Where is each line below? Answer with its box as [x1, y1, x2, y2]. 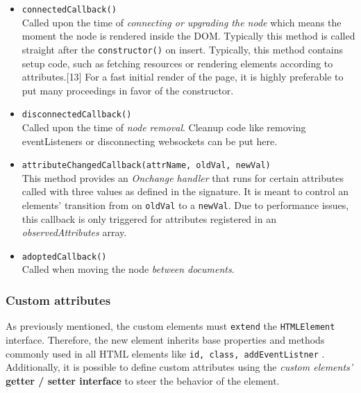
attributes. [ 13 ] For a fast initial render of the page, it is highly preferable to [22, 69, 344, 84]
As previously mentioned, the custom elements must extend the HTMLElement [6, 319, 335, 333]
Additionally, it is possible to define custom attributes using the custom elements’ [6, 360, 353, 374]
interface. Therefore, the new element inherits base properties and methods [6, 332, 325, 346]
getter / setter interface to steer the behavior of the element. [6, 373, 280, 387]
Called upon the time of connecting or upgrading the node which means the [22, 15, 342, 29]
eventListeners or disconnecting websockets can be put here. [22, 133, 278, 148]
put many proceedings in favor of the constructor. [22, 83, 234, 97]
